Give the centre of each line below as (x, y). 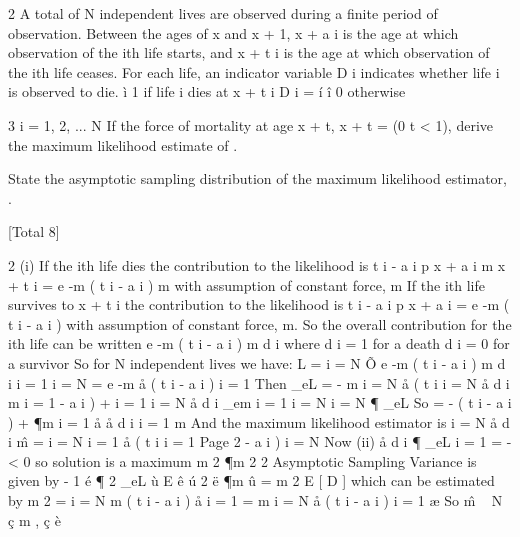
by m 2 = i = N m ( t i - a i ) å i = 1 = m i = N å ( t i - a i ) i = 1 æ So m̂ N (255, 500)
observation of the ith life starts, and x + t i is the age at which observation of (249, 52)
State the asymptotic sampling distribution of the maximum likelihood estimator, (257, 178)
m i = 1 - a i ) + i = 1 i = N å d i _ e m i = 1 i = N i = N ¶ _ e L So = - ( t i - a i (260, 402)
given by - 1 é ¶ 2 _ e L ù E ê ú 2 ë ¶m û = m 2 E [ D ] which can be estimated (251, 480)
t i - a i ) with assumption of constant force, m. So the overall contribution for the (260, 323)
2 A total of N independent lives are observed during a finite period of (223, 13)
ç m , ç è (34, 519)
